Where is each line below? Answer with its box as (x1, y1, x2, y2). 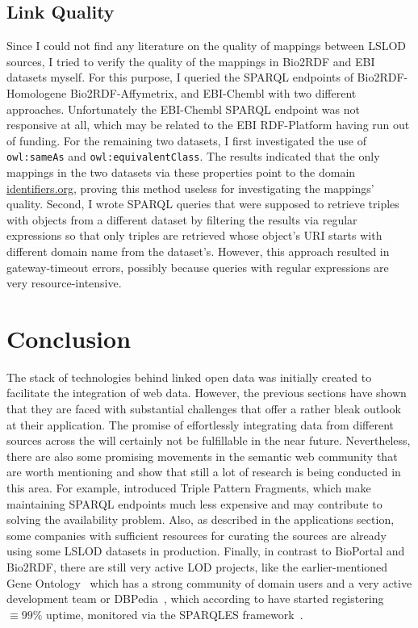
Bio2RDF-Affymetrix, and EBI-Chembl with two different (69, 84, 357, 101)
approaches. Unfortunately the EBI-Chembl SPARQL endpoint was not (6, 100, 360, 117)
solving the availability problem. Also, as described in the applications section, (6, 511, 395, 528)
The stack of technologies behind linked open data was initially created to (6, 368, 372, 385)
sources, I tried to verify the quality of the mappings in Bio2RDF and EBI (6, 52, 375, 69)
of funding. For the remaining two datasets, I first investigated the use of (6, 132, 366, 149)
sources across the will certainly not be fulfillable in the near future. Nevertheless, (6, 432, 411, 449)
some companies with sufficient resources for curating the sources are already (6, 526, 387, 543)
